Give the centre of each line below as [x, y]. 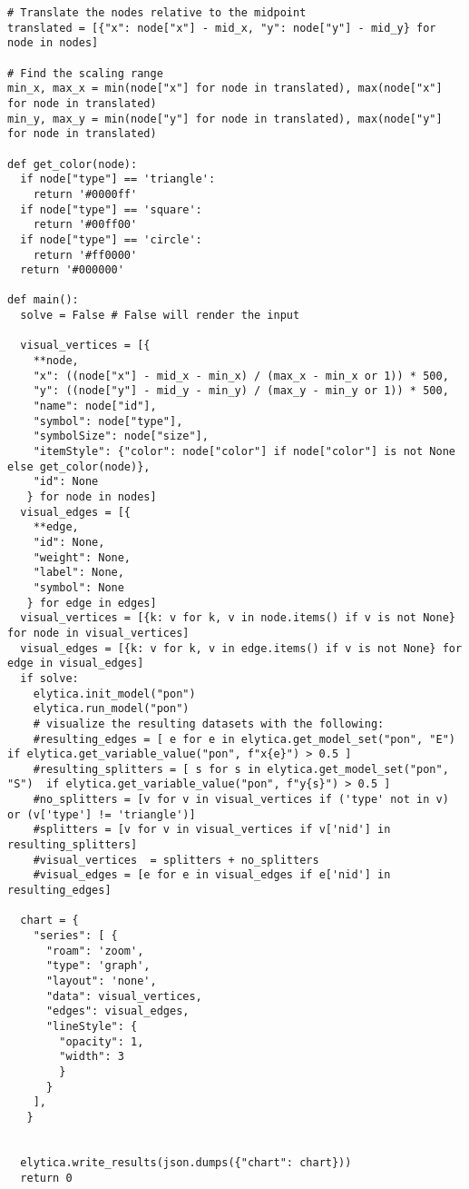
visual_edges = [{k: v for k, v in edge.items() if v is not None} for [241, 648]
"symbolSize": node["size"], [121, 436]
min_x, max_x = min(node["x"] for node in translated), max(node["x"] [225, 89]
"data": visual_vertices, [124, 996]
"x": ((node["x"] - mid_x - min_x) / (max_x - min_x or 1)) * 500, [241, 376]
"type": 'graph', [98, 966]
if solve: [49, 678]
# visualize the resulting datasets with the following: [209, 723]
